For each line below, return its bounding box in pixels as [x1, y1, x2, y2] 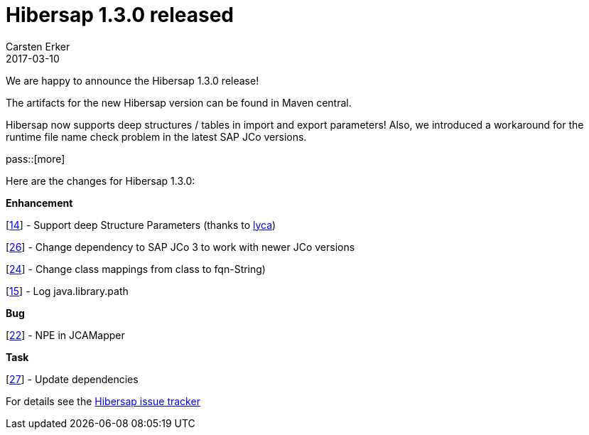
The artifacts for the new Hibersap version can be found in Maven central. [6, 96, 352, 109]
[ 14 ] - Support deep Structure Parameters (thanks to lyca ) [6, 218, 276, 231]
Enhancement [6, 196, 73, 209]
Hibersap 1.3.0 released [6, 3, 234, 27]
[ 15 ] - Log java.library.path [6, 284, 129, 297]
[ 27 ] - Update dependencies [6, 372, 139, 385]
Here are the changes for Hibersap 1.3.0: [6, 174, 195, 187]
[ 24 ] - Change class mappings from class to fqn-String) [6, 262, 266, 275]
